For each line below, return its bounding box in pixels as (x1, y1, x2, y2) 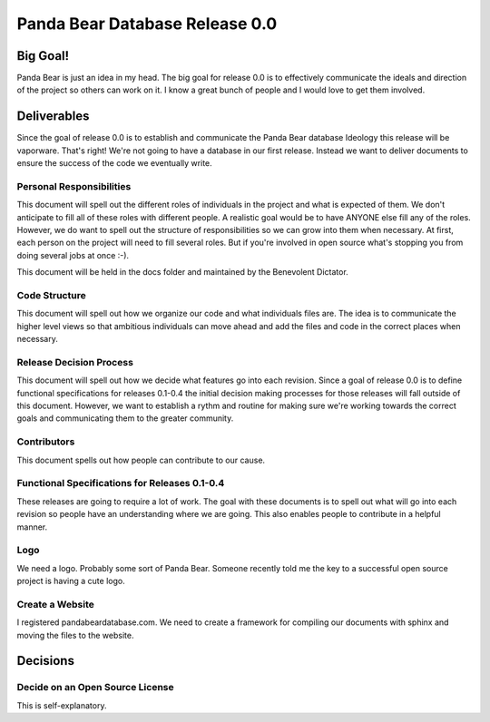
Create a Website (16, 598, 94, 610)
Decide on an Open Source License (16, 681, 174, 694)
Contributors (16, 435, 75, 448)
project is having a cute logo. (16, 576, 126, 587)
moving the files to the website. (16, 629, 134, 640)
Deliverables (16, 109, 90, 124)
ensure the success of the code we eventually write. (16, 158, 212, 169)
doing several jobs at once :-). (16, 249, 130, 260)
